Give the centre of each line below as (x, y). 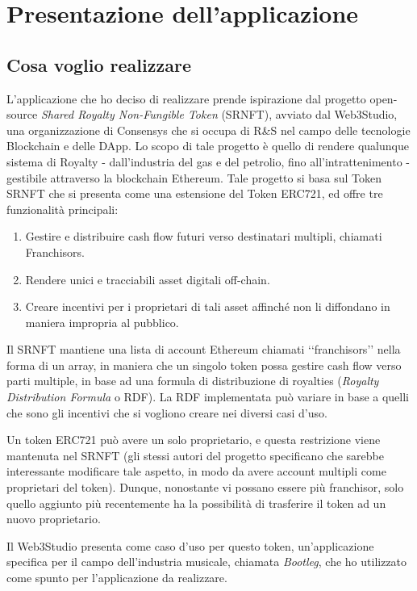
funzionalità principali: (63, 209)
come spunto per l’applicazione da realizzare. (117, 578)
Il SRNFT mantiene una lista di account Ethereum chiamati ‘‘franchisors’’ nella (204, 349)
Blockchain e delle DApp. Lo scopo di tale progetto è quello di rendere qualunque (208, 146)
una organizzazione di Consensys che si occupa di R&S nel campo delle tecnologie (208, 130)
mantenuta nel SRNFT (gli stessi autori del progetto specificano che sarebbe (195, 455)
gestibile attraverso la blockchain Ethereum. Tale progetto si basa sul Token (194, 177)
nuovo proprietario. (54, 519)
